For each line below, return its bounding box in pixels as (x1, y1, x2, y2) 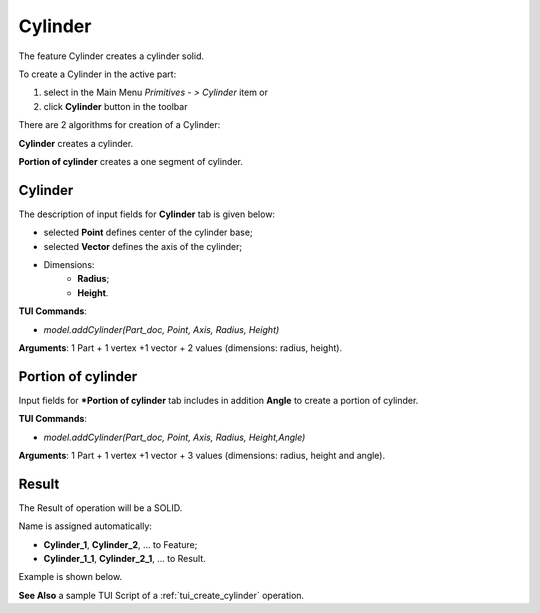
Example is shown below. (18, 571, 123, 583)
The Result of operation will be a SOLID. (18, 501, 183, 514)
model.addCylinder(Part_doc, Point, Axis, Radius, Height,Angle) (43, 431, 306, 443)
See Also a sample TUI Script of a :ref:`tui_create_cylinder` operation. (18, 589, 305, 601)
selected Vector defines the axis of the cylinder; (43, 240, 243, 252)
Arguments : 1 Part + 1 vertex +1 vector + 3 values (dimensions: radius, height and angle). (18, 450, 385, 461)
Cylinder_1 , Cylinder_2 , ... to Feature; (43, 538, 198, 550)
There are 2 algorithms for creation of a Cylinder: (18, 119, 221, 131)
